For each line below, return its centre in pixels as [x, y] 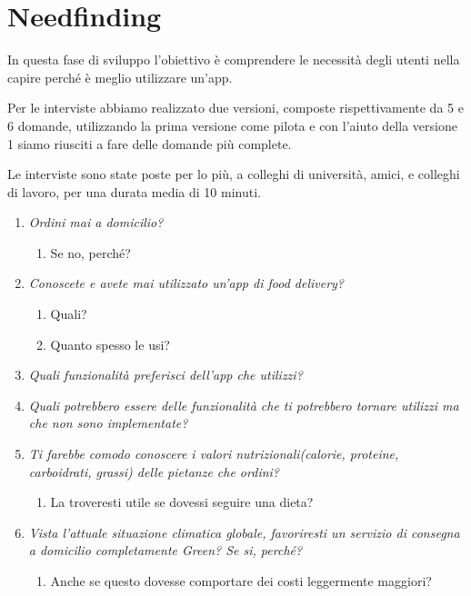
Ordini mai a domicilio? [96, 222]
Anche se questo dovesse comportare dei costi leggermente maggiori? [241, 581]
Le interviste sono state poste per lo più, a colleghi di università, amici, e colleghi [234, 174]
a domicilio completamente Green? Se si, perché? [165, 550]
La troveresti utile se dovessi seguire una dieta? [182, 502]
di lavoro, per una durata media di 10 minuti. [134, 191]
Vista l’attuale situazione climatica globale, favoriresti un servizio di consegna [244, 532]
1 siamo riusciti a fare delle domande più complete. [150, 143]
